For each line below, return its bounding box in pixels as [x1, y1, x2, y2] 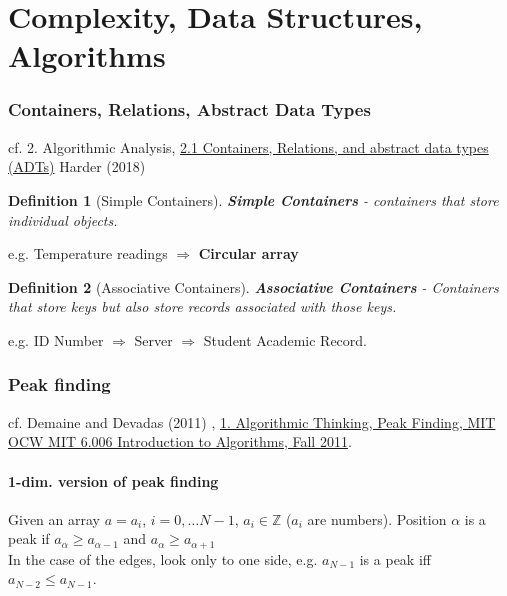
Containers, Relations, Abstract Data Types [8, 97, 371, 122]
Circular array [198, 243, 299, 264]
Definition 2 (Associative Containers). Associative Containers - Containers [8, 276, 499, 297]
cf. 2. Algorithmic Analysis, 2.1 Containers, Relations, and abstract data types [8, 136, 489, 157]
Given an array [8, 508, 100, 529]
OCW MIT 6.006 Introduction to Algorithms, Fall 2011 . [8, 431, 352, 452]
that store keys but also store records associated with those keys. [8, 296, 397, 317]
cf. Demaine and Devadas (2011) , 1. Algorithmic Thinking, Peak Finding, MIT [8, 411, 496, 432]
